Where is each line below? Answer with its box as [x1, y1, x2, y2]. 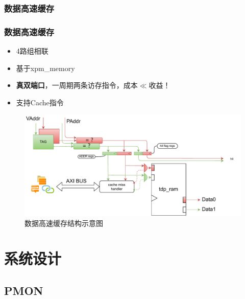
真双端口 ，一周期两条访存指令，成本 [16, 80, 138, 90]
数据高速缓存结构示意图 [24, 217, 103, 228]
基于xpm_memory [16, 62, 75, 73]
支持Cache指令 [16, 97, 64, 107]
